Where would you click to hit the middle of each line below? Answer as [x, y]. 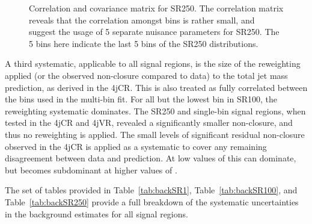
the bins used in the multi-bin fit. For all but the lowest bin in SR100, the [141, 99]
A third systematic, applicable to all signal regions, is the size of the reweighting [153, 64]
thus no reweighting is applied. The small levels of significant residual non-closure [155, 134]
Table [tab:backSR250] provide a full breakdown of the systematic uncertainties [152, 201]
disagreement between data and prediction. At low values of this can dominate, [151, 158]
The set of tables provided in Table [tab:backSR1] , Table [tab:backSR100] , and [151, 190]
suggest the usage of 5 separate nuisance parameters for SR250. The [154, 32]
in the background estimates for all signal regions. [96, 213]
